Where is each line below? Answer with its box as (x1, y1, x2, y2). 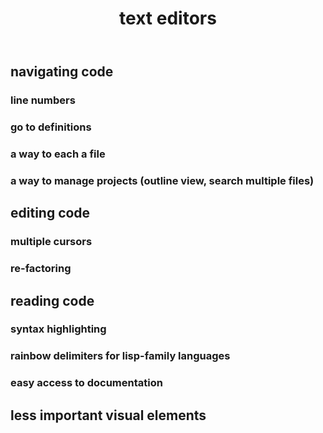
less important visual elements (10, 407, 207, 424)
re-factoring (10, 262, 72, 276)
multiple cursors (10, 235, 93, 249)
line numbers (10, 93, 76, 107)
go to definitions (10, 120, 92, 134)
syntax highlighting (10, 322, 107, 336)
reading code (10, 292, 95, 309)
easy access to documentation (10, 376, 163, 390)
